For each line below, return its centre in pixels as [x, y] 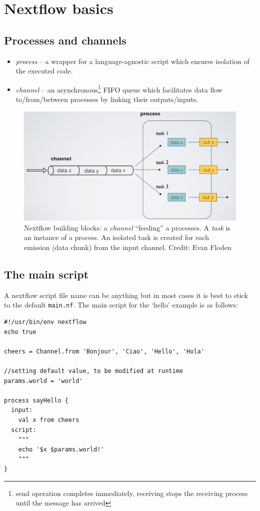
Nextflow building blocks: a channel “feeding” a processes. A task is [127, 227]
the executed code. [44, 71]
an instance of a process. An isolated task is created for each [116, 237]
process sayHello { [36, 400]
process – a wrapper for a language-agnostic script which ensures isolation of [132, 61]
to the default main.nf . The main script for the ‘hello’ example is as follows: [121, 305]
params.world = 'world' [43, 381]
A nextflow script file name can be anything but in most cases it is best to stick [126, 295]
